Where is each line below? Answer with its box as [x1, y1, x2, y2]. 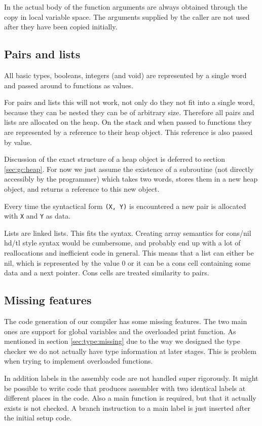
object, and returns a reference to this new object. [4, 183, 160, 194]
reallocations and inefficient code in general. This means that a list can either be [4, 247, 254, 258]
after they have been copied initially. [4, 21, 118, 32]
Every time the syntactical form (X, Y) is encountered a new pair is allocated [4, 200, 246, 211]
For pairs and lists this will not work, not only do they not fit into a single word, [4, 97, 255, 108]
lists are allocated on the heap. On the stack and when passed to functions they [4, 117, 252, 127]
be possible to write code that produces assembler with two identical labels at [4, 382, 246, 393]
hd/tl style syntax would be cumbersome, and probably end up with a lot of [4, 237, 241, 248]
